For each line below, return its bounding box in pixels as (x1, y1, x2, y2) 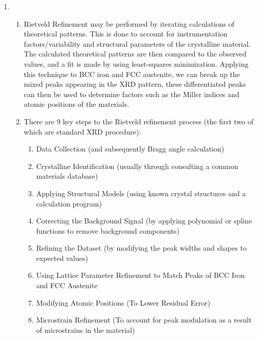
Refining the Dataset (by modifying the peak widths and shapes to (36, 242, 247, 253)
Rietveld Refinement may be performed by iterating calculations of (24, 18, 234, 29)
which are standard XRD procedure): (24, 126, 141, 137)
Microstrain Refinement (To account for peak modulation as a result (36, 314, 252, 325)
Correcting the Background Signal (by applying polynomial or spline (36, 215, 252, 226)
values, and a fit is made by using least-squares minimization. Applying (24, 58, 249, 69)
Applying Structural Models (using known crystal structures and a (36, 187, 246, 198)
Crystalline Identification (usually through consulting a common (36, 160, 238, 171)
